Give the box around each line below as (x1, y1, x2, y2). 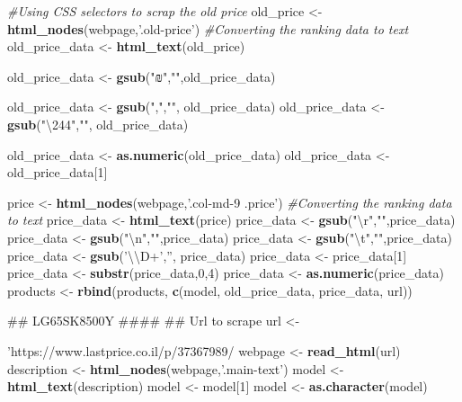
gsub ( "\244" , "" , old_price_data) (7, 114, 189, 133)
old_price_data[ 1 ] (7, 163, 108, 182)
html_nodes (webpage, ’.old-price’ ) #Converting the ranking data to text (7, 19, 409, 38)
